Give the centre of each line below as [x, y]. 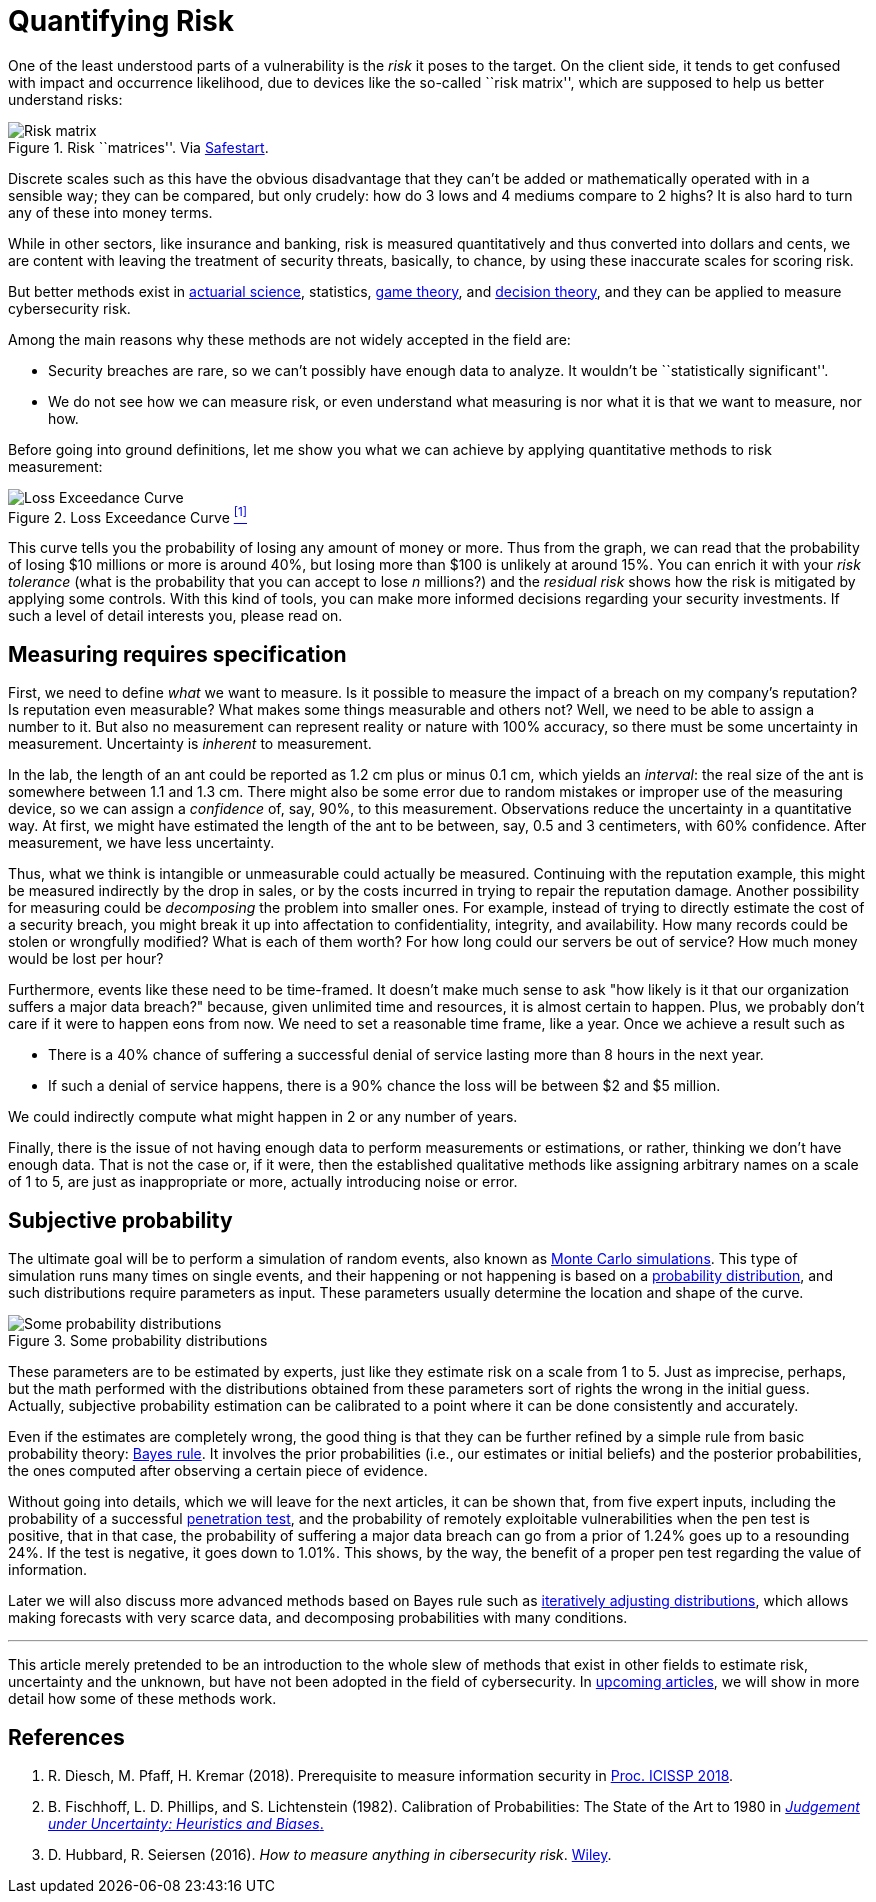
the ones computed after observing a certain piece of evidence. [218, 1471]
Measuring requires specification [177, 654]
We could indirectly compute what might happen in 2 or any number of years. [263, 1117]
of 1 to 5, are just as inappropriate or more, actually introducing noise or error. [263, 1182]
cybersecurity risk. [69, 308]
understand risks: [65, 99]
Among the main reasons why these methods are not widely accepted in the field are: [289, 339]
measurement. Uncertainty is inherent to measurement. [190, 744]
